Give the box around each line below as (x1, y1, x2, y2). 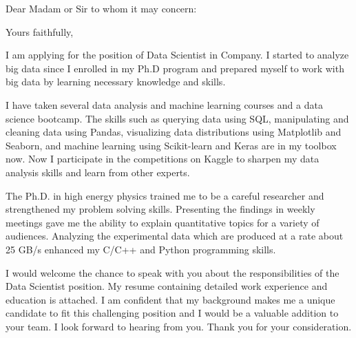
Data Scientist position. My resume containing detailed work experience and (6, 279, 328, 293)
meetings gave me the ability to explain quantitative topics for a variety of (6, 215, 320, 229)
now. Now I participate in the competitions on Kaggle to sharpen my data (6, 151, 320, 166)
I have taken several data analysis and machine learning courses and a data (6, 97, 323, 112)
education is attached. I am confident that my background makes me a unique (6, 292, 335, 306)
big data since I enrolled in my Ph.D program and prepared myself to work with (6, 61, 344, 75)
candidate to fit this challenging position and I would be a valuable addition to (6, 306, 339, 320)
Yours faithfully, (6, 24, 74, 39)
